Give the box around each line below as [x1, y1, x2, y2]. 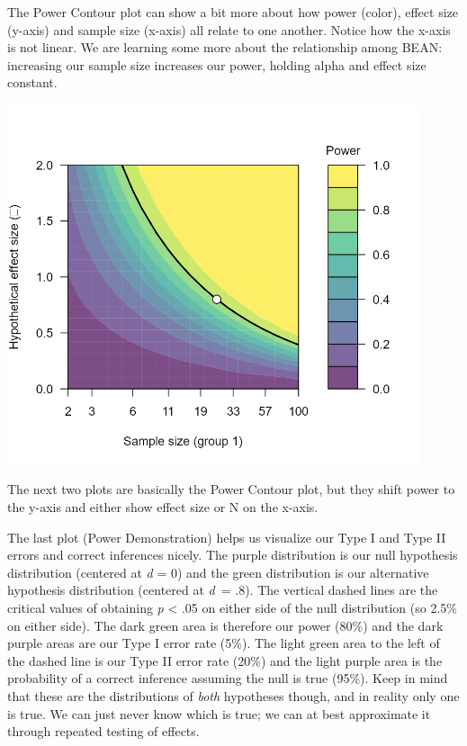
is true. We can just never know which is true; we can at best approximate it [7, 704, 431, 723]
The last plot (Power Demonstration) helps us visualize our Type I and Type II [7, 527, 446, 546]
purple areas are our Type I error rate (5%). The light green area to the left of [7, 634, 440, 652]
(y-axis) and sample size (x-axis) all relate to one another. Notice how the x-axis [7, 20, 451, 39]
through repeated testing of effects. [7, 722, 200, 741]
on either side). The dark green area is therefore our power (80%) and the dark [7, 616, 444, 634]
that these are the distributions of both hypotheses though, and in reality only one [7, 686, 460, 705]
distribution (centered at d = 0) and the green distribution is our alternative [7, 562, 429, 581]
